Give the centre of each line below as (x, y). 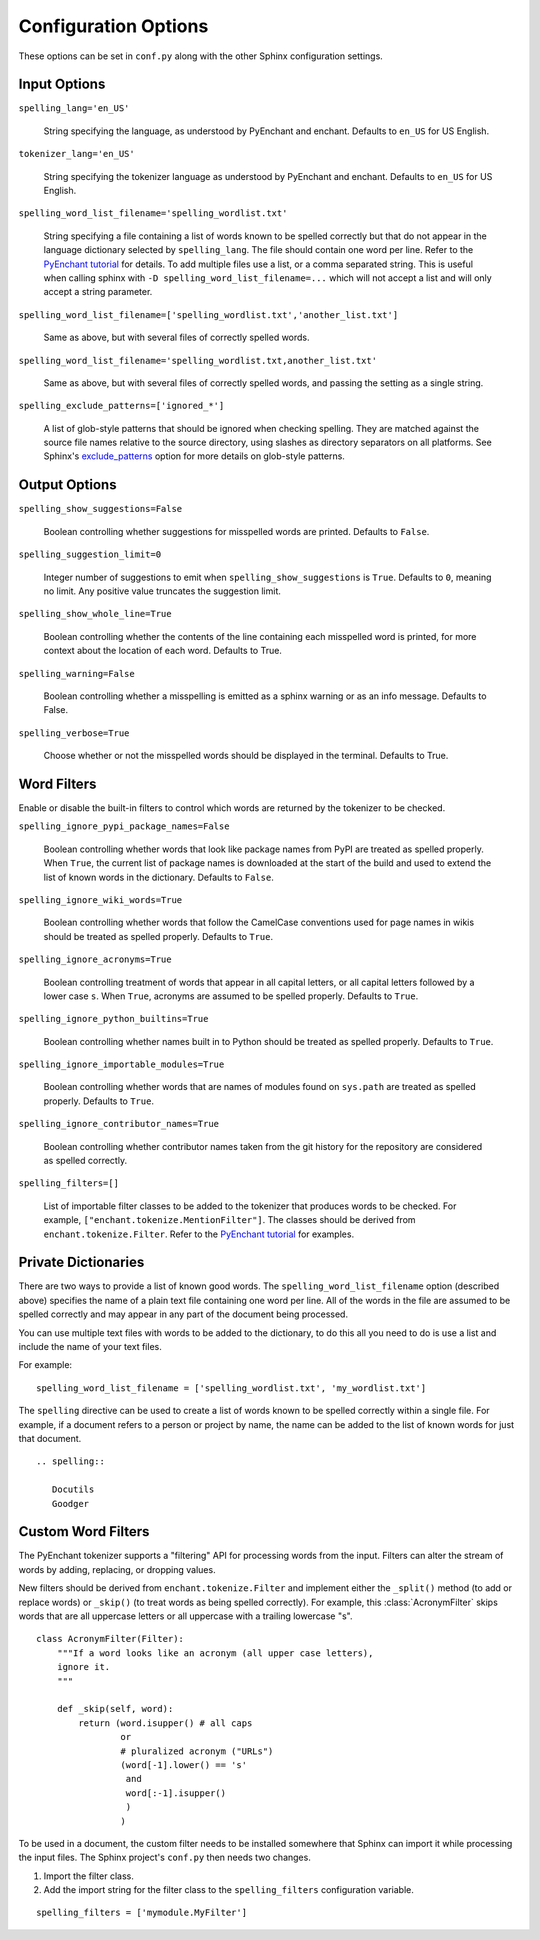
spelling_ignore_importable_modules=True (121, 1064)
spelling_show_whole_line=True (95, 614)
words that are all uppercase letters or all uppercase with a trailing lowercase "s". (185, 1616)
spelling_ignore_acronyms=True (95, 959)
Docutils (73, 1489)
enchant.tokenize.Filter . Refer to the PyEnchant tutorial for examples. (199, 1234)
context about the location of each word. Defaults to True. (162, 651)
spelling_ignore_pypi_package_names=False (124, 826)
